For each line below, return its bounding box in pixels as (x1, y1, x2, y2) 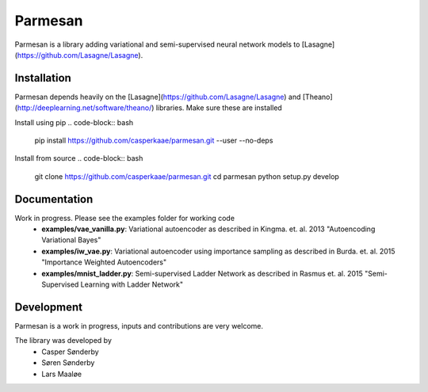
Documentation (14, 192, 94, 206)
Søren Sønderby (41, 358, 95, 367)
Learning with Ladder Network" (80, 280, 184, 289)
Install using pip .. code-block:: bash (14, 117, 134, 127)
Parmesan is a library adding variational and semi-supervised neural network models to (14, 40, 300, 49)
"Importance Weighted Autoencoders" (41, 257, 167, 267)
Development (14, 300, 83, 314)
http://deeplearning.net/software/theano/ (17, 103, 152, 112)
